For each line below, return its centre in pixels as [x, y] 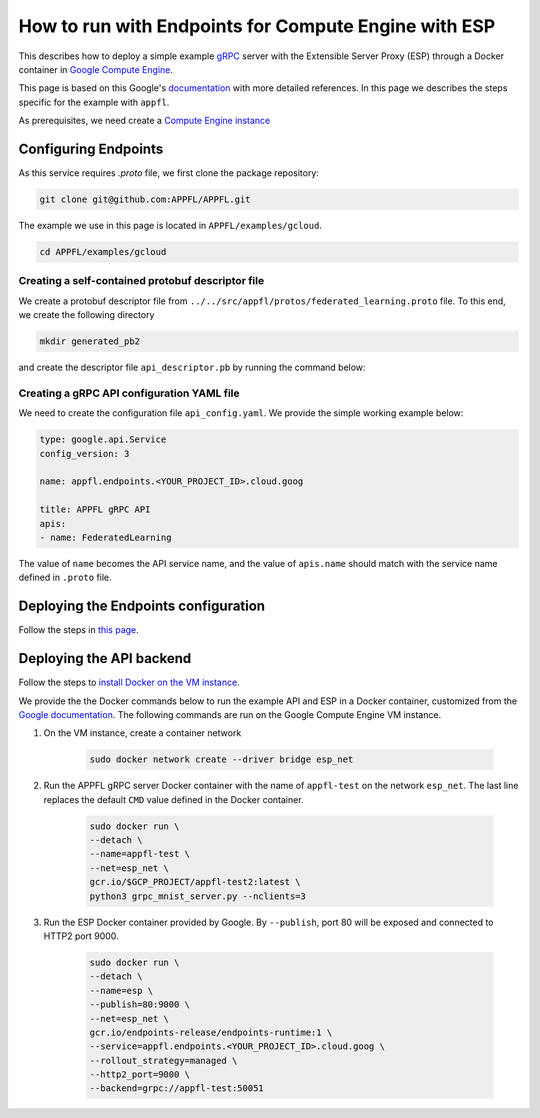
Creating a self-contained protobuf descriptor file [141, 281]
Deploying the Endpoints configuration [141, 606]
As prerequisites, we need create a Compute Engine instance [144, 121]
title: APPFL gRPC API [95, 509]
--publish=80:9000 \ [139, 1004]
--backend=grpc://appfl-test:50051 [176, 1088]
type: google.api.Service [103, 439]
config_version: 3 [84, 453]
